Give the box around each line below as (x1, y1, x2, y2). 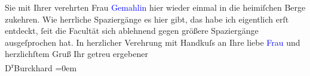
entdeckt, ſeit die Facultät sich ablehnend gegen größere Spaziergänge (5, 24, 259, 37)
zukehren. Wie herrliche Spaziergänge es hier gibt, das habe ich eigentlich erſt (5, 12, 289, 25)
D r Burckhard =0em (5, 59, 77, 74)
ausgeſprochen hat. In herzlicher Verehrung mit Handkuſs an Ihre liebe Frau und (5, 36, 300, 48)
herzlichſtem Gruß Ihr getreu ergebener (5, 47, 148, 60)
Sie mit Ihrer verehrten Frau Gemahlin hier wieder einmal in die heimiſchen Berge (5, 1, 306, 13)
